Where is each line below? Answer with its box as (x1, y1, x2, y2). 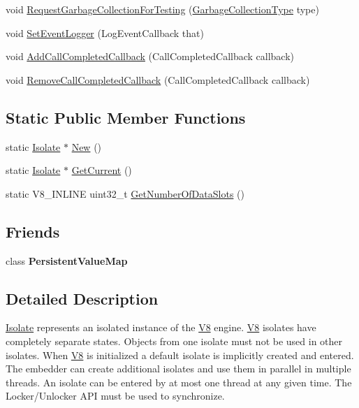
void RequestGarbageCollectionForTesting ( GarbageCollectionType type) (6, 2, 319, 16)
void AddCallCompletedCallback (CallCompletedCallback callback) (6, 49, 295, 64)
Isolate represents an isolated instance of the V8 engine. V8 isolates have (6, 320, 316, 335)
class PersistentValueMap (6, 253, 128, 268)
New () (71, 139, 102, 154)
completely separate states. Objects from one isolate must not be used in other (6, 333, 343, 348)
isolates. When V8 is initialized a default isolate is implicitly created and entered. (6, 347, 354, 362)
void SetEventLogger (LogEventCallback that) (6, 25, 204, 40)
